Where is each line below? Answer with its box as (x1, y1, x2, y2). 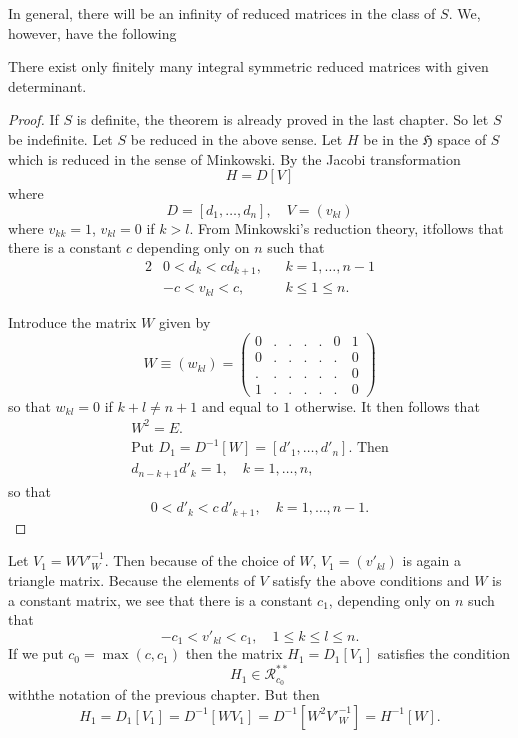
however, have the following (8, 22, 177, 43)
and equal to (201, 395, 279, 416)
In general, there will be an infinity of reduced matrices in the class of (8, 3, 436, 23)
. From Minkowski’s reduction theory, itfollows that (189, 217, 504, 238)
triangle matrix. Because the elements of (8, 570, 255, 591)
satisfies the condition (377, 643, 511, 664)
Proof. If (8, 109, 59, 130)
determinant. (8, 75, 87, 96)
